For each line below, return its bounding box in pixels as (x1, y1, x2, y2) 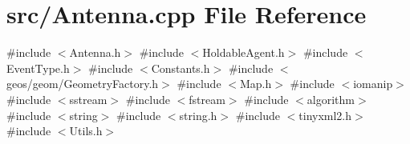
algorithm (306, 90, 355, 107)
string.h (179, 106, 217, 123)
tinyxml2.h (298, 106, 352, 123)
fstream (189, 90, 225, 107)
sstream (69, 90, 108, 107)
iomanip (353, 75, 393, 92)
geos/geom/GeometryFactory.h (6, 75, 159, 92)
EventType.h (6, 59, 70, 76)
